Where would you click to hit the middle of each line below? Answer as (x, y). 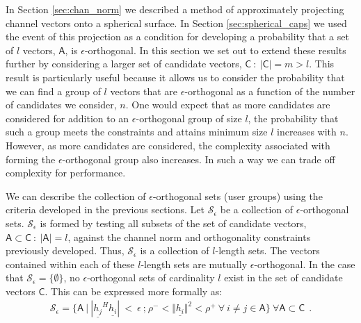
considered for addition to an (67, 118)
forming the (31, 159)
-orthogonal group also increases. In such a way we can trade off (199, 159)
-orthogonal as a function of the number (270, 91)
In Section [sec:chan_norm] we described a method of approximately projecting (175, 9)
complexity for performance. (66, 173)
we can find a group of (53, 91)
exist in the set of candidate (283, 278)
